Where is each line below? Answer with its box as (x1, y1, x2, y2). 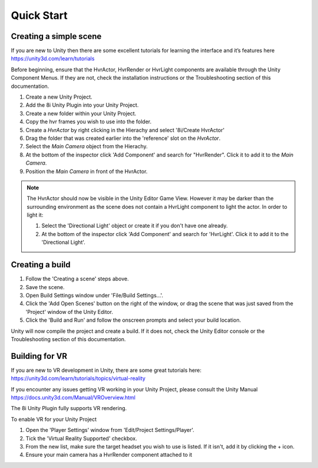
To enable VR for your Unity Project (11, 415, 97, 423)
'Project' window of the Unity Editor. (25, 308, 113, 315)
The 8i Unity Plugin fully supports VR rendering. (11, 405, 127, 412)
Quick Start (11, 9, 68, 22)
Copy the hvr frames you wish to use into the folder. (25, 118, 152, 125)
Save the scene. (25, 283, 65, 290)
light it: (26, 211, 44, 218)
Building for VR (11, 351, 68, 361)
